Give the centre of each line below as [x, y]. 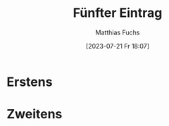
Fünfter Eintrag [118, 13]
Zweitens [35, 114]
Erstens [30, 82]
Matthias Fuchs [118, 32]
